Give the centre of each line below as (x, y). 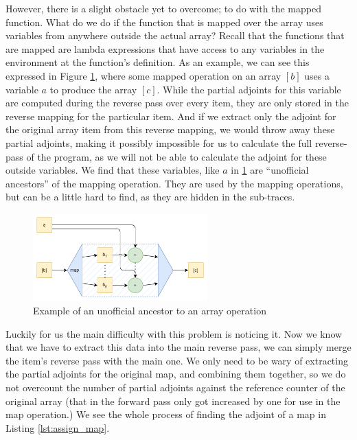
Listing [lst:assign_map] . (58, 427)
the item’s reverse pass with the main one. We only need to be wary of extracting (177, 360)
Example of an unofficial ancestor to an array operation (150, 310)
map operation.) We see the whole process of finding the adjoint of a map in (166, 414)
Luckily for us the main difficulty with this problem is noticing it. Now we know (174, 333)
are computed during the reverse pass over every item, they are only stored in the (177, 103)
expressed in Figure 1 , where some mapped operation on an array (143, 75)
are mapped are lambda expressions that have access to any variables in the (165, 48)
